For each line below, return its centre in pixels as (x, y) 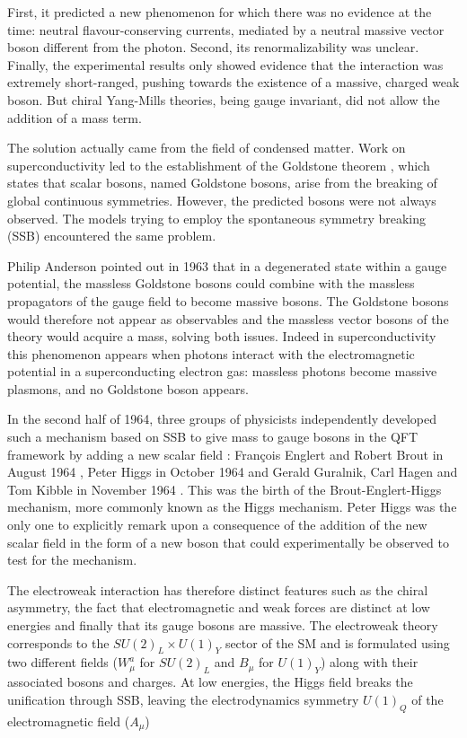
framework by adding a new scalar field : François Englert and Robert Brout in (225, 454)
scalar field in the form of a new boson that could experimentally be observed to (228, 542)
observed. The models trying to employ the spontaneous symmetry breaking (217, 218)
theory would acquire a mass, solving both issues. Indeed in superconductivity (222, 336)
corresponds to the (58, 642)
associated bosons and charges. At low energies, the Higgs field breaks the (210, 682)
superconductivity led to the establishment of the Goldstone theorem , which (219, 165)
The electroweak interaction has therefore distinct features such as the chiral (218, 589)
